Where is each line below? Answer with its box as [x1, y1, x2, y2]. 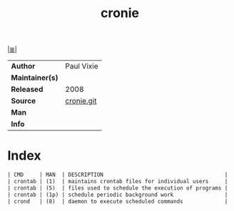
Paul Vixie [65, 61, 98, 71]
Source [11, 96, 36, 106]
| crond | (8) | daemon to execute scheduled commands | [7, 197, 228, 205]
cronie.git [65, 96, 97, 106]
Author [11, 61, 36, 71]
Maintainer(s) [11, 73, 58, 83]
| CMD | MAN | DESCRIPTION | [7, 171, 228, 179]
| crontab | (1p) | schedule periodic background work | [7, 191, 228, 198]
